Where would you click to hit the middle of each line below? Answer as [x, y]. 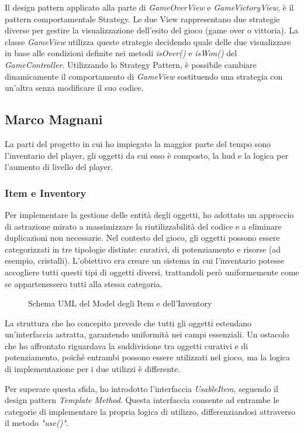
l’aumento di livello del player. [59, 167]
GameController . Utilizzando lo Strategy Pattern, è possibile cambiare [131, 64]
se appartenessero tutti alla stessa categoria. [84, 283]
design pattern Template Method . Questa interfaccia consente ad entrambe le [142, 400]
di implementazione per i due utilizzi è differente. [93, 369]
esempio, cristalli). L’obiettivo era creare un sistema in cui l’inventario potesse [144, 260]
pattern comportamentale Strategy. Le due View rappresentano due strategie [142, 18]
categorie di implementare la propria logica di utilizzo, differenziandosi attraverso [150, 411]
